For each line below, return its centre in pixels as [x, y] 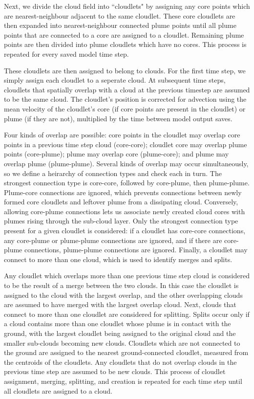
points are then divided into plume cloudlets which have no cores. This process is [125, 44]
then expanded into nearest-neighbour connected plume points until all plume [120, 25]
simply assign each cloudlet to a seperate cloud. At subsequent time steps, [115, 80]
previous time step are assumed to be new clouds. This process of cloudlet [115, 371]
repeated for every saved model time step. [66, 54]
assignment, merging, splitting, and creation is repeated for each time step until [123, 381]
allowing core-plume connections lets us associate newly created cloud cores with [125, 211]
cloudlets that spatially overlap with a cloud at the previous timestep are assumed [127, 89]
